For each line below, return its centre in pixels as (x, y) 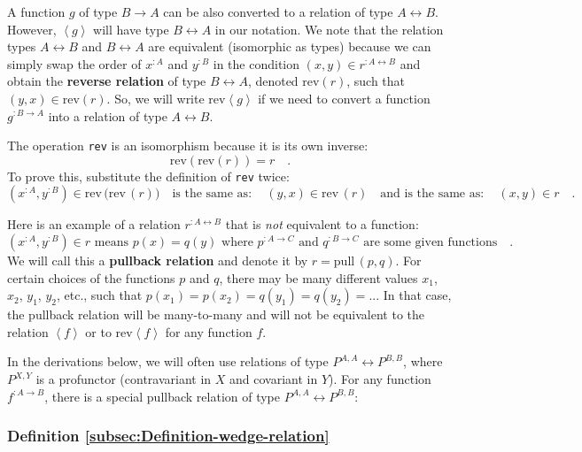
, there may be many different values (318, 277)
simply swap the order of (74, 63)
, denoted (273, 81)
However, (32, 29)
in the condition (256, 63)
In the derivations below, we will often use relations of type (168, 361)
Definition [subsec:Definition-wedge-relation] (168, 436)
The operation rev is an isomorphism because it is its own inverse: (188, 146)
